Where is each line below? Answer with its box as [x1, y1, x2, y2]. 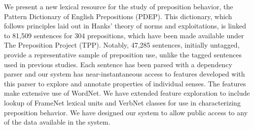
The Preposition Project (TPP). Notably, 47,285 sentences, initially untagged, [4, 40, 240, 50]
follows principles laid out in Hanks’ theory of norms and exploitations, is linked [4, 21, 247, 31]
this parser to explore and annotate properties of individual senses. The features [4, 78, 246, 88]
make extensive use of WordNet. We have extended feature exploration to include [4, 88, 250, 98]
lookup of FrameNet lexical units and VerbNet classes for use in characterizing [4, 97, 241, 107]
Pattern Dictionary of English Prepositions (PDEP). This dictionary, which [4, 11, 232, 21]
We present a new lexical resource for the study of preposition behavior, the [4, 1, 233, 11]
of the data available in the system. [4, 117, 110, 127]
